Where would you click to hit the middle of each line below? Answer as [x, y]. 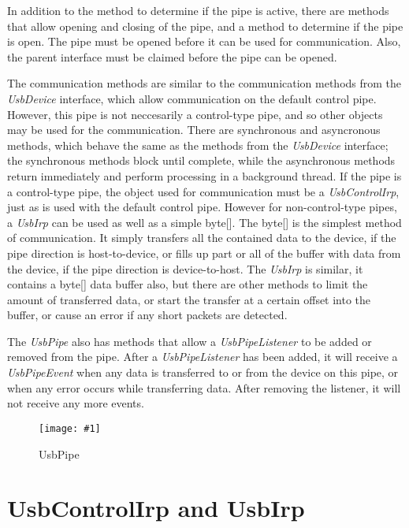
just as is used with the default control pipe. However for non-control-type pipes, [202, 207]
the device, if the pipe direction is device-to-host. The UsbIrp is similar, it [185, 268]
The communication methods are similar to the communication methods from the [204, 83]
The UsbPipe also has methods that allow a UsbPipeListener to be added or [190, 341]
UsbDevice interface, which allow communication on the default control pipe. [192, 98]
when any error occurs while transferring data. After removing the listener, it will [204, 387]
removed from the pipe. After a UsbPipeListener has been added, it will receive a [203, 357]
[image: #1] [70, 428]
